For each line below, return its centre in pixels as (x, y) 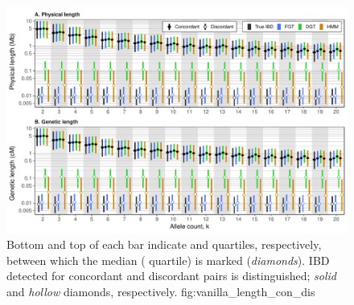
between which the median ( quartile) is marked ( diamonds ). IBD (168, 260)
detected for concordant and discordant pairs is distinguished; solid (171, 276)
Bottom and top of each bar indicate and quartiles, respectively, (164, 244)
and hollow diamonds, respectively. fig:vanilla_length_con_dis (161, 291)
